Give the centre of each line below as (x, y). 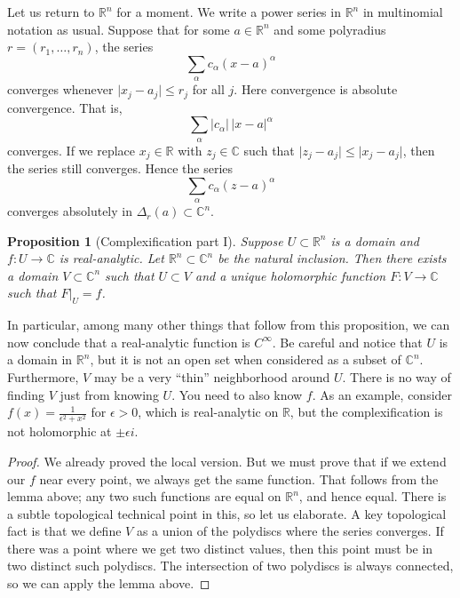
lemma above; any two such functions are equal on (144, 496)
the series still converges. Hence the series (120, 168)
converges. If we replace (71, 150)
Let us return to (51, 12)
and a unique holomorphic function (290, 275)
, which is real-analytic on (208, 412)
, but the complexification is (366, 412)
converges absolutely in (70, 211)
